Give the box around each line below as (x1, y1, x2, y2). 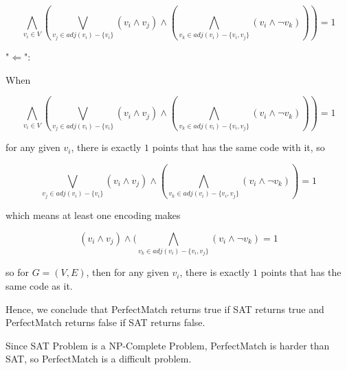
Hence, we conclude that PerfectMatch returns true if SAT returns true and (5, 301, 324, 316)
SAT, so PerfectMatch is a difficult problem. (5, 351, 192, 366)
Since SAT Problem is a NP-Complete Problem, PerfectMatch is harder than (5, 338, 330, 352)
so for (5, 265, 29, 279)
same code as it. (5, 279, 73, 293)
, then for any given (86, 265, 169, 279)
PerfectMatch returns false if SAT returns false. (5, 315, 205, 329)
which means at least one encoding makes (5, 207, 181, 222)
